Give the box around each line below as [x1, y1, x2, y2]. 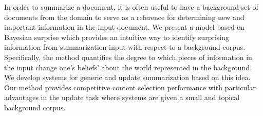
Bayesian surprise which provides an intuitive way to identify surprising [4, 31, 229, 42]
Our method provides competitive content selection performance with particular [4, 82, 256, 92]
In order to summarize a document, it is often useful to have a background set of [4, 2, 258, 12]
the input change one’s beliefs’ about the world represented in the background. [4, 62, 252, 72]
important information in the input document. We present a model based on [4, 22, 245, 32]
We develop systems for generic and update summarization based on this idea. [4, 72, 251, 83]
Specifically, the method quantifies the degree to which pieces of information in [4, 51, 252, 62]
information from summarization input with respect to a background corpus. [4, 42, 246, 52]
